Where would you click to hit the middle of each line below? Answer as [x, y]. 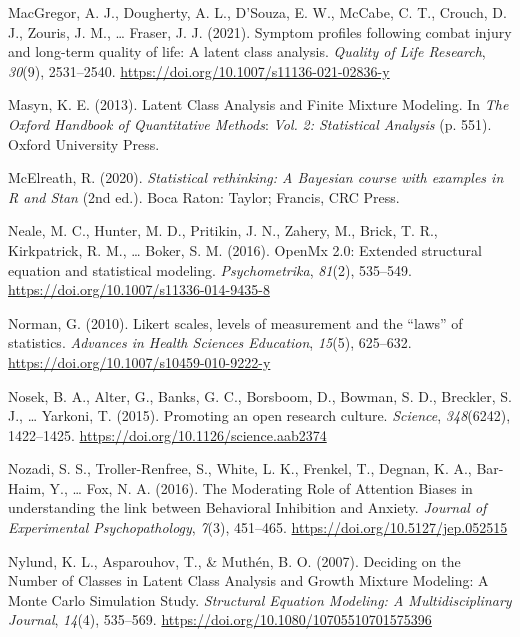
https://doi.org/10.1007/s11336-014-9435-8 [139, 289]
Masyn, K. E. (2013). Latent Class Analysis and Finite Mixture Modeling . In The [258, 104]
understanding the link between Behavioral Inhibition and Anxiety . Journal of [247, 507]
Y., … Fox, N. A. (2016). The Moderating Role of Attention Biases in [261, 487]
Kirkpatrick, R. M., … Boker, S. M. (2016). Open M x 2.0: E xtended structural [245, 249]
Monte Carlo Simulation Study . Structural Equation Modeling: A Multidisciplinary [260, 599]
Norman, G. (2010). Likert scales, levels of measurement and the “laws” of [235, 322]
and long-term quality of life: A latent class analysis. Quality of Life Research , [247, 51]
